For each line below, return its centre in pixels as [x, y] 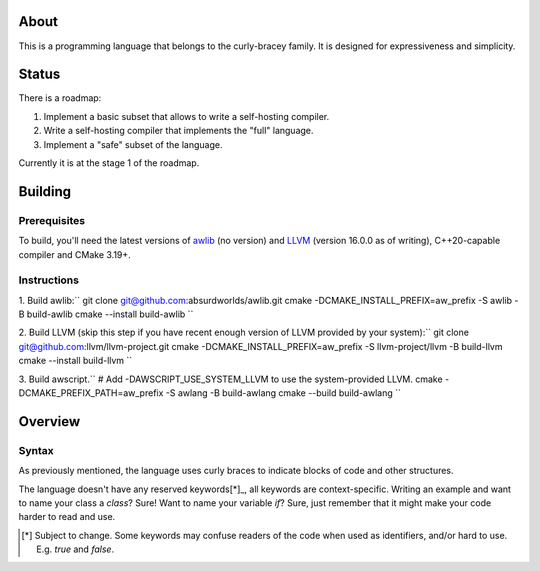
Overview [49, 421]
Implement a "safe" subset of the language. [133, 144]
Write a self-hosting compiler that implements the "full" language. [178, 131]
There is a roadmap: [60, 98]
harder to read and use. [67, 517]
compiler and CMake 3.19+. [75, 254]
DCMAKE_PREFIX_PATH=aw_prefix [91, 393]
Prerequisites [51, 220]
